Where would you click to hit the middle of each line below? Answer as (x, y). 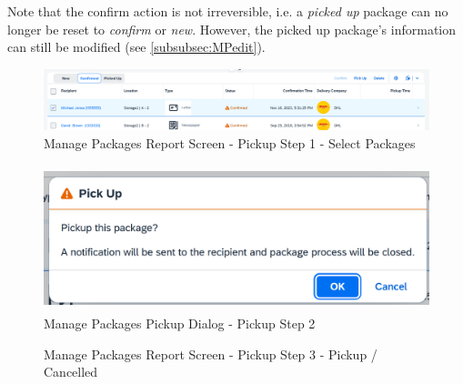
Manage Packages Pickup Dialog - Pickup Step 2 (180, 323)
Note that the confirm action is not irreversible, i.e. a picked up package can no (228, 11)
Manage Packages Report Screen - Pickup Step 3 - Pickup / (211, 354)
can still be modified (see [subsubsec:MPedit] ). (136, 47)
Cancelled (71, 372)
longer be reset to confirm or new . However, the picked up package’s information (232, 29)
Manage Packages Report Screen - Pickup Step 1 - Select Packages (230, 142)
